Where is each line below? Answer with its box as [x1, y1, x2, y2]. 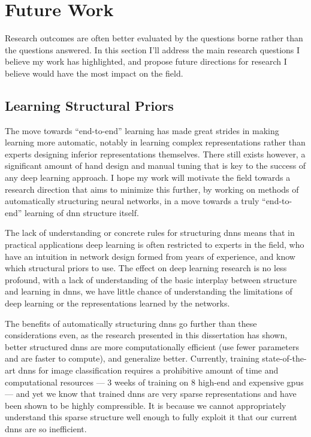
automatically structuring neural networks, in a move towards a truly [5, 195, 259, 207]
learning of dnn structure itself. [25, 206, 139, 218]
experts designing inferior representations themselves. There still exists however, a [5, 147, 306, 160]
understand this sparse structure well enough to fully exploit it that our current [5, 411, 297, 423]
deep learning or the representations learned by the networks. [5, 297, 230, 309]
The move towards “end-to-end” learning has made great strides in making [5, 124, 279, 136]
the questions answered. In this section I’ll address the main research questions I [5, 43, 300, 56]
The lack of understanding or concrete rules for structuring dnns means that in [5, 226, 295, 239]
